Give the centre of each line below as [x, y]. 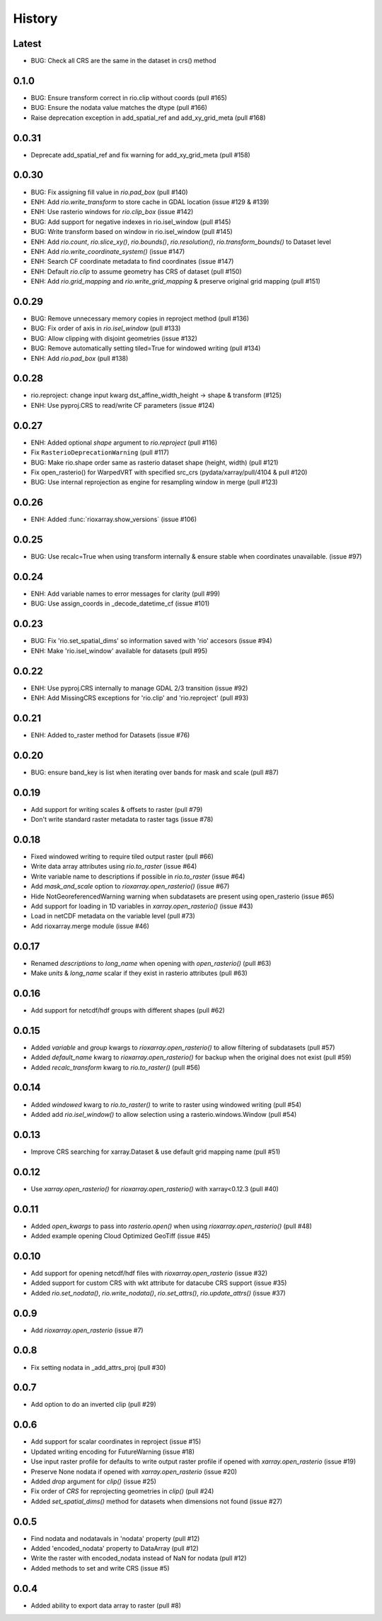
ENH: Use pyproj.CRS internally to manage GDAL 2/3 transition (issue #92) [139, 688]
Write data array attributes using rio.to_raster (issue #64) [114, 867]
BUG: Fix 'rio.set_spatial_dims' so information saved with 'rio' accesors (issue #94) [151, 641]
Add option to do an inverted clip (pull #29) [94, 1405]
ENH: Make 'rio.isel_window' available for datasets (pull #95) [119, 651]
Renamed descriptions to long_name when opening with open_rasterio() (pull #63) [151, 963]
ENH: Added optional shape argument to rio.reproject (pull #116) [124, 442]
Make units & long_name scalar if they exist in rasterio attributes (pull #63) [139, 973]
